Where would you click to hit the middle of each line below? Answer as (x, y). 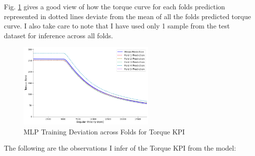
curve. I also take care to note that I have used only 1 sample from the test (117, 26)
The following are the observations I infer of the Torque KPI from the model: (120, 148)
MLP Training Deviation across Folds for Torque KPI (104, 131)
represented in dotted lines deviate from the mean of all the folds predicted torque (127, 16)
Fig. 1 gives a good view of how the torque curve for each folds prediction (115, 6)
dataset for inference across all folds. (59, 35)
